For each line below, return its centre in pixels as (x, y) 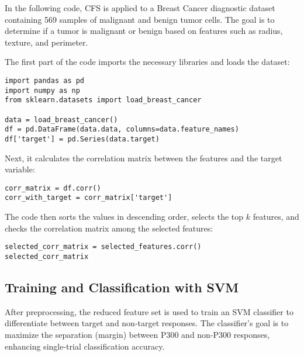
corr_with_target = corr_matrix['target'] (89, 198)
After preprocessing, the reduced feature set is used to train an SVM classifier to (149, 311)
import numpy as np (42, 90)
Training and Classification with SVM (122, 287)
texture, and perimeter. (46, 42)
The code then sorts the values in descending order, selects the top (124, 217)
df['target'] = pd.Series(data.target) (82, 139)
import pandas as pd (45, 80)
